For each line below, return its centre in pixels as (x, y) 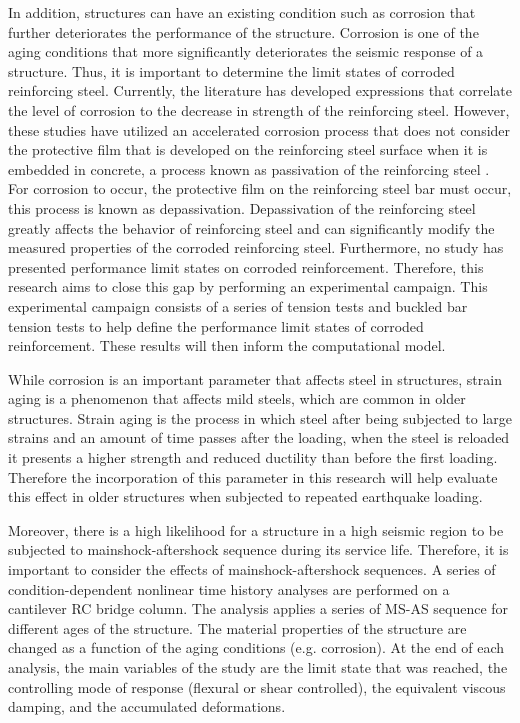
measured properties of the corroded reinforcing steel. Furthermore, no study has (256, 247)
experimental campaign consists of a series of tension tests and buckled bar (238, 305)
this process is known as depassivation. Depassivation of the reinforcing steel (242, 207)
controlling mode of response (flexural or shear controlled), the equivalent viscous (257, 686)
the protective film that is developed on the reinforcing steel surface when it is (248, 149)
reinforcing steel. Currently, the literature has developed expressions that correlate (260, 90)
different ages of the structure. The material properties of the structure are (237, 627)
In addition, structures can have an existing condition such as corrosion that (242, 12)
